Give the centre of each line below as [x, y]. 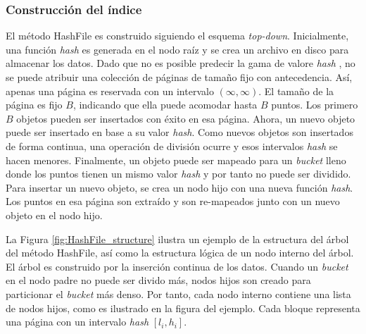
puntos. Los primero [315, 105]
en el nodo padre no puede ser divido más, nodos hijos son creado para [158, 280]
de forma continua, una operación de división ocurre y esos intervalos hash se [172, 146]
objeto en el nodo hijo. [54, 215]
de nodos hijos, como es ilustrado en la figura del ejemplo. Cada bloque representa [183, 308]
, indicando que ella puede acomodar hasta [165, 105]
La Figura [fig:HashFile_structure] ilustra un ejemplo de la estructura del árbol [177, 239]
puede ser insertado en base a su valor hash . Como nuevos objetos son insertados [179, 132]
